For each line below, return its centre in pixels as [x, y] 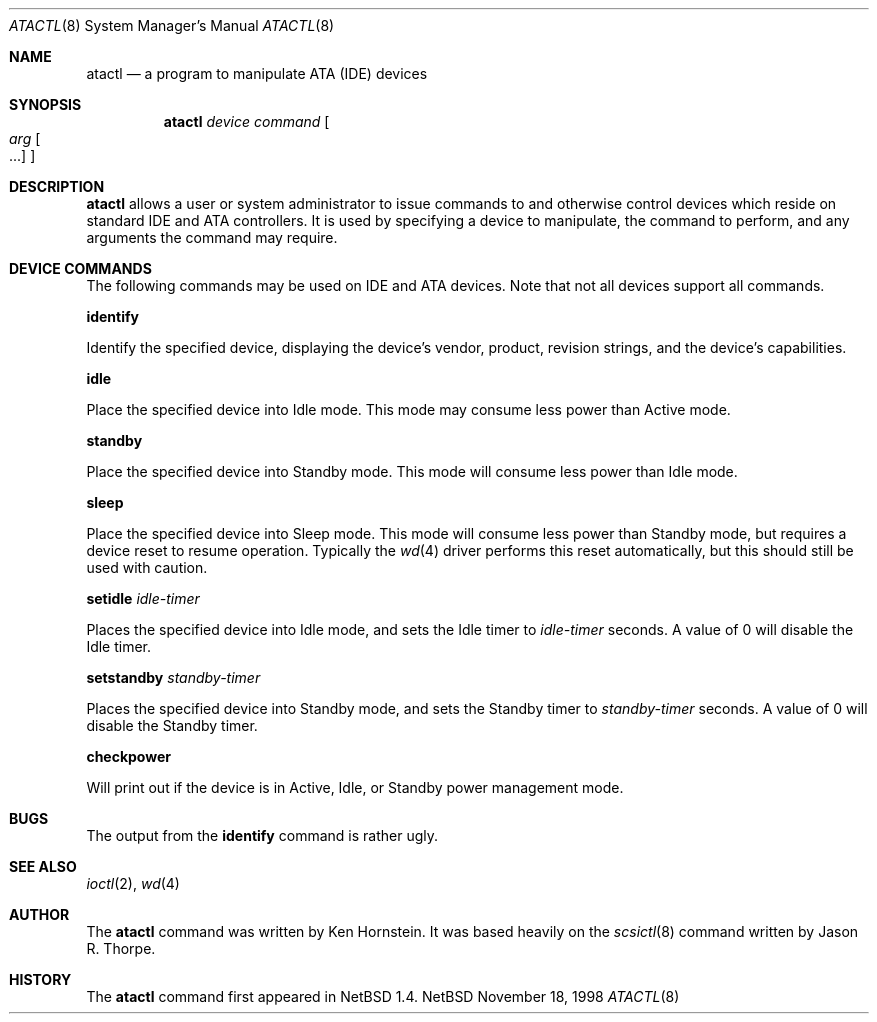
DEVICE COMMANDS [80, 268]
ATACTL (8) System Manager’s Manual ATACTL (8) [172, 25]
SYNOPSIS [45, 104]
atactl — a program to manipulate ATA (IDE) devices [257, 73]
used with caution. [147, 567]
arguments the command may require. [212, 237]
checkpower [129, 756]
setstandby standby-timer [173, 677]
